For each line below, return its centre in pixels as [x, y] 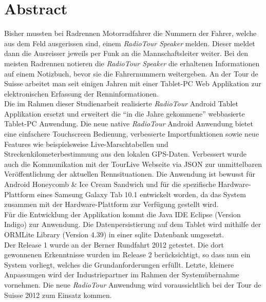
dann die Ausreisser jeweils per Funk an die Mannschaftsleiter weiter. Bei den [126, 53]
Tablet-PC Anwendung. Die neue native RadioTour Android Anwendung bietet [129, 124]
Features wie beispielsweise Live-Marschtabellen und [86, 144]
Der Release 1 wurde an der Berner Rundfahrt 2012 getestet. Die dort [114, 244]
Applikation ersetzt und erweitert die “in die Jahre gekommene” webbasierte [125, 113]
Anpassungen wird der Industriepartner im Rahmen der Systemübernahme [122, 275]
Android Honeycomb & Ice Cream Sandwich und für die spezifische [110, 184]
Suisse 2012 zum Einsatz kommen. [58, 295]
